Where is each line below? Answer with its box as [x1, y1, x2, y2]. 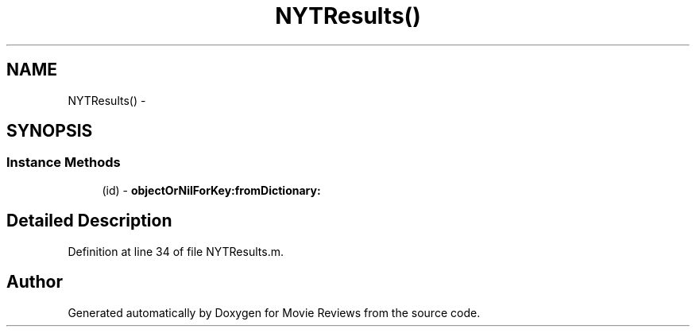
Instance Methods [6, 154, 121, 171]
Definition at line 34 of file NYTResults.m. [68, 244, 284, 258]
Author [6, 272, 63, 292]
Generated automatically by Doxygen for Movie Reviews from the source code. [68, 305, 481, 319]
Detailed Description [6, 211, 172, 231]
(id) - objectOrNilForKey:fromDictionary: [102, 183, 321, 197]
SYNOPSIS [6, 121, 93, 141]
